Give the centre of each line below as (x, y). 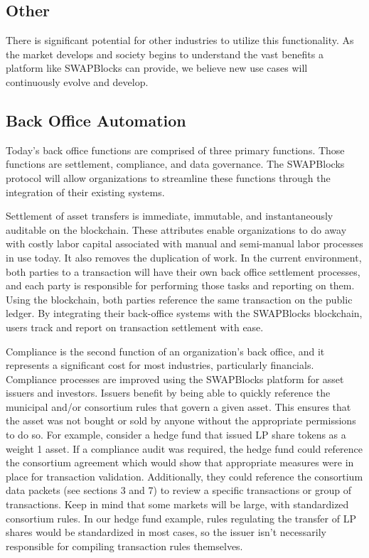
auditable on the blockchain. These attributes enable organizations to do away (176, 229)
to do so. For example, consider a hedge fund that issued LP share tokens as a (176, 435)
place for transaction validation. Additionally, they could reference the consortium (184, 476)
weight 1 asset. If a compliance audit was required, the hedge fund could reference (184, 448)
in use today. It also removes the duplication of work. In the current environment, (184, 257)
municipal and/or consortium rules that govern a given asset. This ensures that (178, 406)
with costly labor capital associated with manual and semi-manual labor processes (184, 243)
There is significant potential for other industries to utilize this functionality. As (180, 40)
